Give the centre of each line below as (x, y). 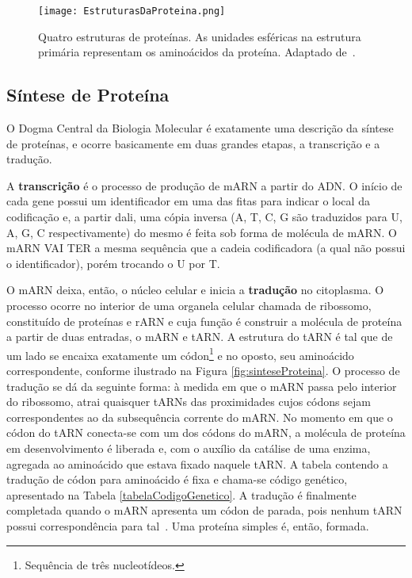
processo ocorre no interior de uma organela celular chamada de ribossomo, (189, 305)
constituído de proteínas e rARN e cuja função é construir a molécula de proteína (204, 321)
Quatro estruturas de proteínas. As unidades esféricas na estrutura (200, 36)
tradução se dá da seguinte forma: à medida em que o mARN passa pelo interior (202, 386)
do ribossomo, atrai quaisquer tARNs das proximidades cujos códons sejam (189, 402)
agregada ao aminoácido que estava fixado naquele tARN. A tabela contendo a (197, 463)
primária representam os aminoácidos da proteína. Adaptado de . (197, 52)
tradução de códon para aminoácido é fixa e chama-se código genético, (177, 479)
